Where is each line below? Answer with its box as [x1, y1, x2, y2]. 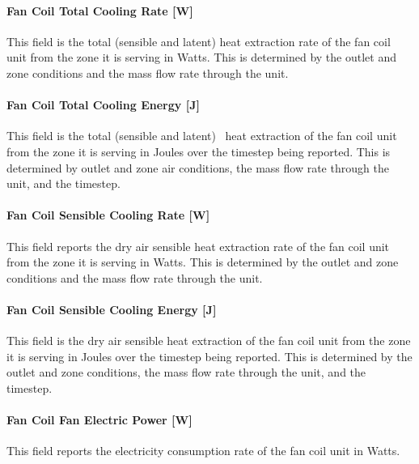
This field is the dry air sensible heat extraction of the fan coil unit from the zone [6, 332, 411, 349]
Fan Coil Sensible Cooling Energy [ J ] [6, 300, 217, 317]
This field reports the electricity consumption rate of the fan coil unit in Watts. [6, 442, 400, 459]
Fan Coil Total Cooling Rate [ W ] [6, 2, 193, 19]
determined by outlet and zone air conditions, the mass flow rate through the [6, 159, 389, 176]
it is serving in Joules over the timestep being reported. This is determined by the [6, 347, 413, 364]
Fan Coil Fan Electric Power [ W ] [6, 411, 193, 428]
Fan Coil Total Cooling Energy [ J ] [6, 96, 200, 113]
